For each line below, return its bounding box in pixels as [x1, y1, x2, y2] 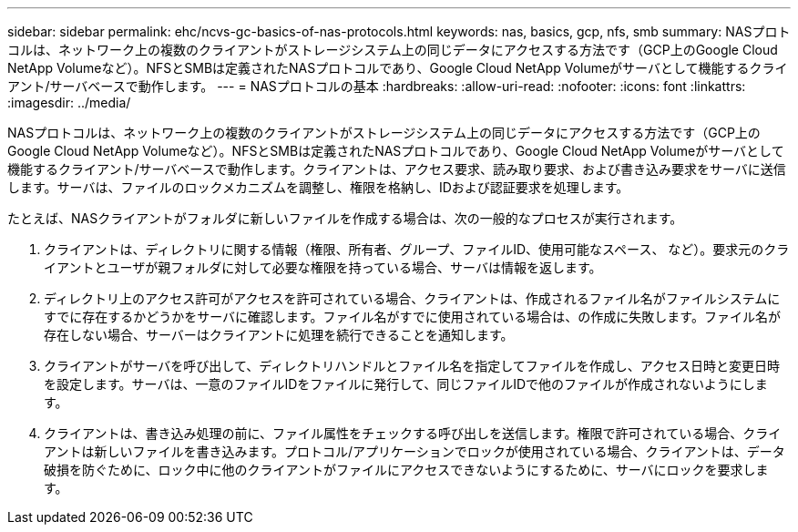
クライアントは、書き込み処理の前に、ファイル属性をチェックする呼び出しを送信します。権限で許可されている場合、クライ [44, 425, 782, 441]
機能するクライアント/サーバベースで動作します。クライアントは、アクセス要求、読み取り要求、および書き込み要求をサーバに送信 [7, 161, 786, 177]
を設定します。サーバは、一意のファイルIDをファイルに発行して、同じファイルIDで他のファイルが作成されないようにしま [44, 376, 768, 392]
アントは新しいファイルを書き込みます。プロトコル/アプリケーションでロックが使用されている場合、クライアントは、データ [44, 444, 785, 459]
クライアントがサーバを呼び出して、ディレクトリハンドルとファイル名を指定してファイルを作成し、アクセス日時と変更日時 [44, 358, 781, 373]
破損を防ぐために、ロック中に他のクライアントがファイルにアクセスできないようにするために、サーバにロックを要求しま [44, 462, 769, 477]
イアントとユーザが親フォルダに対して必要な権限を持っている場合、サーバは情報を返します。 [44, 260, 602, 275]
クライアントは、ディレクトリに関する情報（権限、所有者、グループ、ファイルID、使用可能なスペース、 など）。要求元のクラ [44, 241, 790, 257]
